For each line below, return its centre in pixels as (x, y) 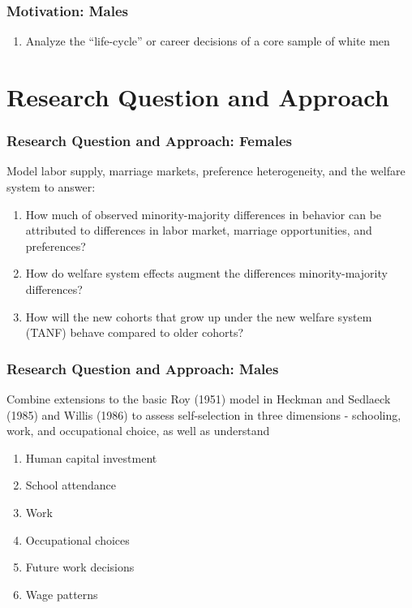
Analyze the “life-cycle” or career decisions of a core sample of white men (208, 41)
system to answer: (51, 187)
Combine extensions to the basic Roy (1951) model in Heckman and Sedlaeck (199, 398)
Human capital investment (91, 457)
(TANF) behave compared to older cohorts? (135, 332)
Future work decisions (80, 567)
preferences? (56, 246)
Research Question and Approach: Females (150, 141)
